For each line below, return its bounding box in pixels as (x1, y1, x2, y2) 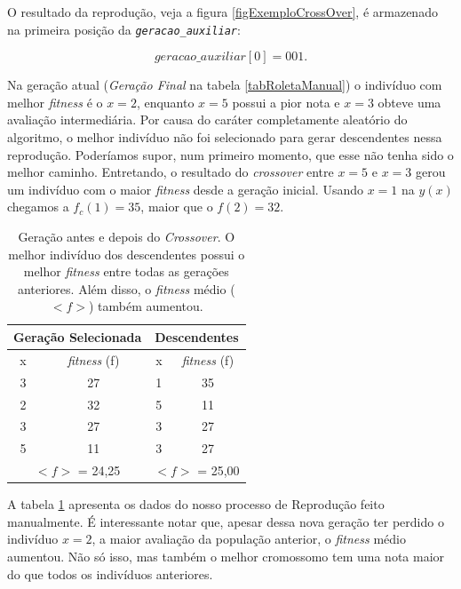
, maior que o (140, 197, 213, 216)
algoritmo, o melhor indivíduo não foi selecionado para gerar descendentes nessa (7, 128, 442, 147)
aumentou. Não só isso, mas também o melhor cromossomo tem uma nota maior (7, 546, 445, 565)
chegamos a (7, 197, 69, 216)
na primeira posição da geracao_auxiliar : (7, 20, 241, 38)
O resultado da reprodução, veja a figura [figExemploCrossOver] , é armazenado (7, 3, 438, 20)
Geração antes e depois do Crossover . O (18, 227, 235, 245)
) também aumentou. (89, 297, 203, 315)
